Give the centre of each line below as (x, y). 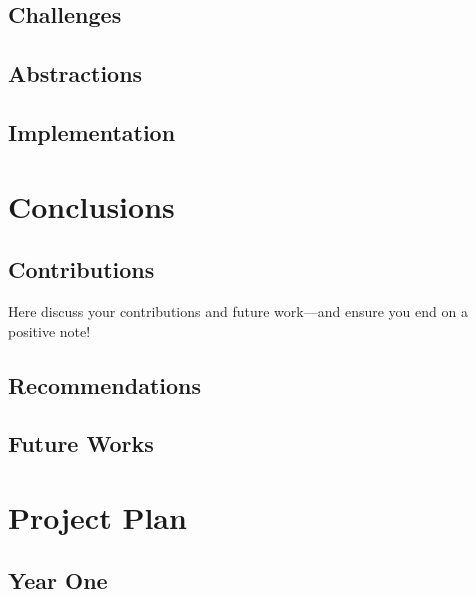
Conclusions (91, 205)
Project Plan (97, 516)
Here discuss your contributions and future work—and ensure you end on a (238, 310)
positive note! (49, 330)
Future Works (81, 443)
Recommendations (104, 384)
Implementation (92, 131)
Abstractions (75, 73)
